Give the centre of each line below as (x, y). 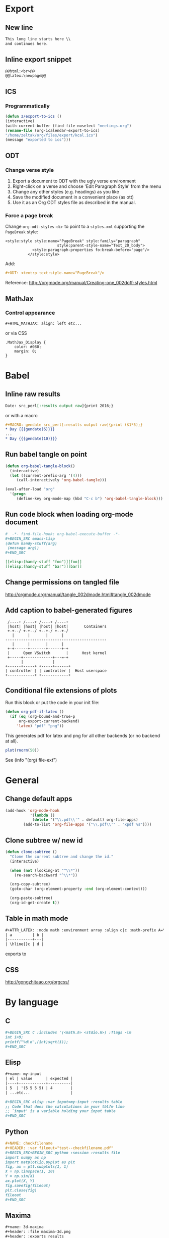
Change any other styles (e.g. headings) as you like (66, 191)
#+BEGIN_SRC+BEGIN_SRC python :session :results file (63, 1153)
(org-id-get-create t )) (34, 903)
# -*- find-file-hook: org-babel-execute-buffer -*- (63, 534)
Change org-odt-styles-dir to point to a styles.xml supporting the (75, 227)
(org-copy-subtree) (30, 884)
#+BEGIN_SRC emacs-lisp (30, 538)
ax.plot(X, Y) (20, 1181)
